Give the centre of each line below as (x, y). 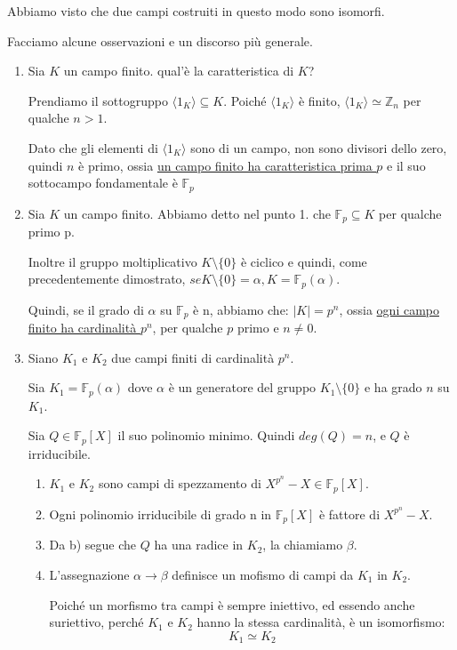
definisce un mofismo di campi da (263, 574)
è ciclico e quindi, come (304, 261)
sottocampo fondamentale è (103, 183)
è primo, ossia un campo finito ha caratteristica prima (225, 165)
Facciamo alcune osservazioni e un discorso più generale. (160, 40)
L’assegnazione (89, 574)
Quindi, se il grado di (86, 309)
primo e (258, 328)
